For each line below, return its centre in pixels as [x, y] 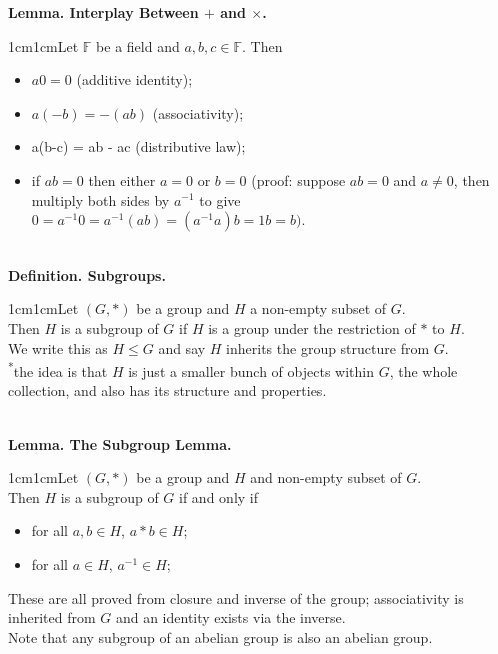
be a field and [138, 45]
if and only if [219, 496]
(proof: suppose [298, 179]
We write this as [58, 347]
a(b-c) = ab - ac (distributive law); [138, 146]
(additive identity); [134, 79]
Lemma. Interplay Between [103, 12]
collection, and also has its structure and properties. [167, 390]
